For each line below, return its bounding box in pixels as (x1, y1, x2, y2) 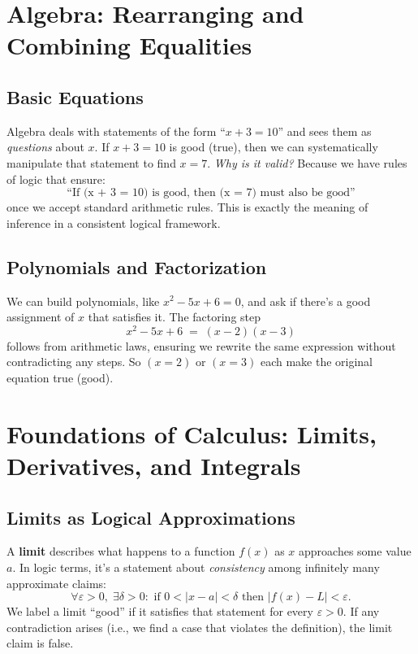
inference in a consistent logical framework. (6, 214, 221, 231)
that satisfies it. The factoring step (88, 308, 261, 325)
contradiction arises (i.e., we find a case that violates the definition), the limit (6, 618, 393, 635)
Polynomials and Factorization (6, 254, 267, 279)
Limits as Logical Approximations (6, 504, 295, 530)
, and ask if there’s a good (240, 292, 371, 309)
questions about (6, 138, 84, 155)
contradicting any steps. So (6, 353, 141, 370)
